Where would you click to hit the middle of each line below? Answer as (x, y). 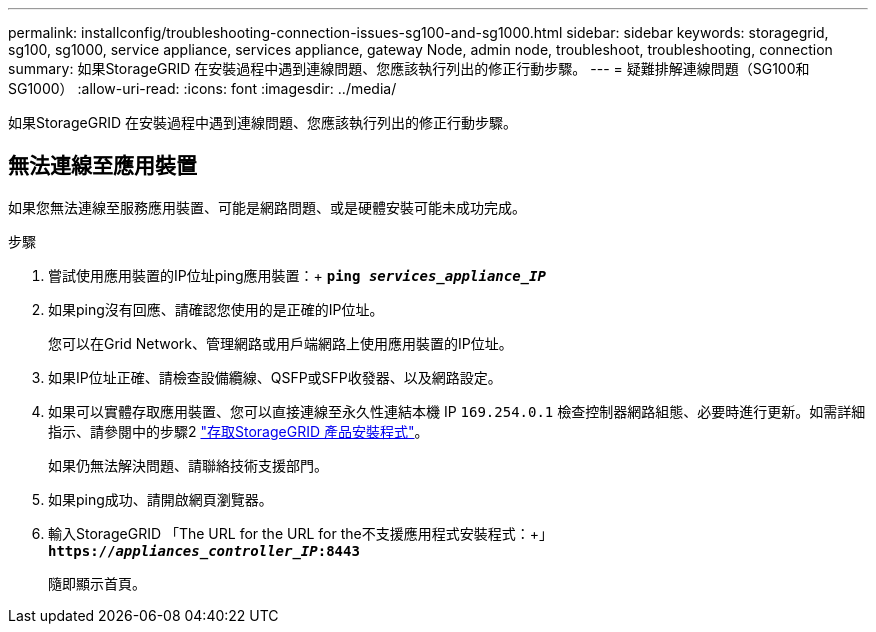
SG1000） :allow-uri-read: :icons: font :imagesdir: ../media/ (202, 88)
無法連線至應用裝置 (102, 166)
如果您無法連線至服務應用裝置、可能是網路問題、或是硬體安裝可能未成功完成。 (267, 207)
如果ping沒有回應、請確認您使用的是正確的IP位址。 (216, 309)
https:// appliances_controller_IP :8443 (204, 550)
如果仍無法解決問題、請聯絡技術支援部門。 (188, 465)
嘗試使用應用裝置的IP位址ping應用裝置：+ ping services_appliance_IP (297, 275)
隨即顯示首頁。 (97, 583)
